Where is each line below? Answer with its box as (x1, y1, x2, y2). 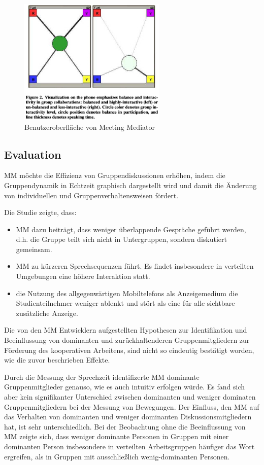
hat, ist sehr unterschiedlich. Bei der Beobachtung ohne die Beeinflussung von (4, 421, 246, 432)
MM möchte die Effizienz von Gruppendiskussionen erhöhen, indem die (4, 170, 225, 181)
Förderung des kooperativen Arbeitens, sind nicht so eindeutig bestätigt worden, (4, 344, 254, 355)
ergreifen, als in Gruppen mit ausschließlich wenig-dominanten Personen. (4, 451, 230, 461)
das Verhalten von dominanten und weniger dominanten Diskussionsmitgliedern (4, 411, 252, 422)
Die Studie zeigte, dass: (4, 207, 77, 218)
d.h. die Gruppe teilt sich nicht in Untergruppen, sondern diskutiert (16, 234, 227, 244)
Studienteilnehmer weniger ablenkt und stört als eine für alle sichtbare (16, 298, 235, 308)
